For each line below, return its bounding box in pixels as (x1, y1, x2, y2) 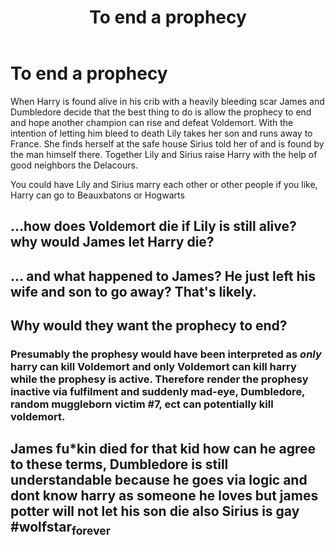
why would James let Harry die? (10, 234, 215, 251)
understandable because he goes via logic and (10, 472, 308, 489)
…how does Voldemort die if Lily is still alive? (10, 218, 297, 235)
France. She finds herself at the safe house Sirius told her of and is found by (10, 137, 325, 150)
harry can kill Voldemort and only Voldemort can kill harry (10, 360, 297, 374)
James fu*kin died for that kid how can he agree (10, 441, 317, 458)
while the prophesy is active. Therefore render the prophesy (10, 372, 309, 386)
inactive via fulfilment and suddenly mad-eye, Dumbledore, (10, 385, 306, 399)
